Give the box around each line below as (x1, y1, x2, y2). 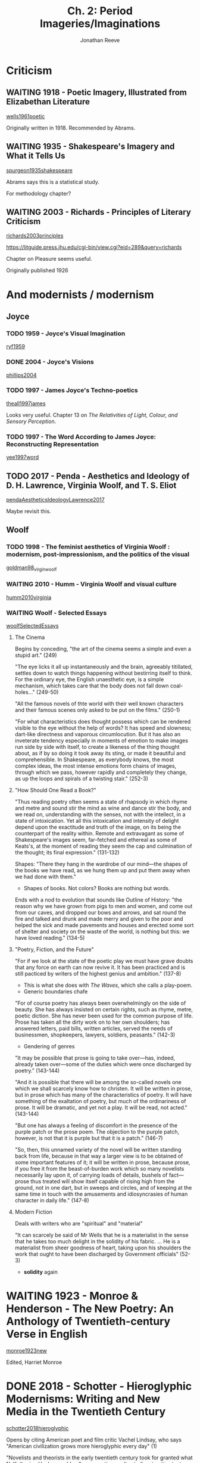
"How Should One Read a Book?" (14, 786, 96, 794)
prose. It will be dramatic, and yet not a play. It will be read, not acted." (14, 1104, 187, 1111)
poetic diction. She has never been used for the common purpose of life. (14, 1013, 193, 1020)
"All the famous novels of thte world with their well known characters (14, 700, 184, 708)
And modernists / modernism (6, 288, 154, 301)
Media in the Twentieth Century (6, 1405, 166, 1418)
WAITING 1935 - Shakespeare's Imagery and (6, 141, 175, 152)
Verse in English (6, 1328, 88, 1341)
